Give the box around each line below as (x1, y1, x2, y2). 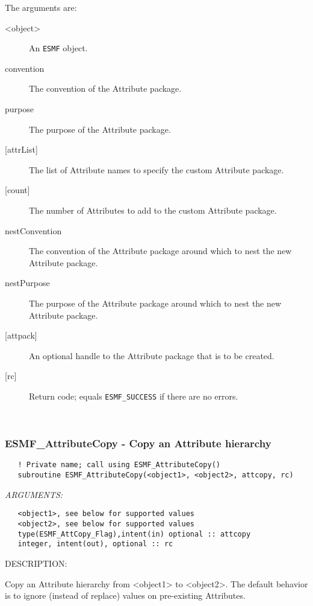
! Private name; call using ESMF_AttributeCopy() (17, 461, 220, 470)
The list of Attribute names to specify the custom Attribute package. (29, 163, 284, 176)
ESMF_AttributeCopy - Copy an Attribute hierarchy (5, 436, 271, 451)
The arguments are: (5, 1, 77, 13)
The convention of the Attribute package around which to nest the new (29, 244, 292, 257)
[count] (5, 183, 30, 196)
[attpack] (5, 329, 37, 342)
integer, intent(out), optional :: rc (17, 540, 173, 549)
